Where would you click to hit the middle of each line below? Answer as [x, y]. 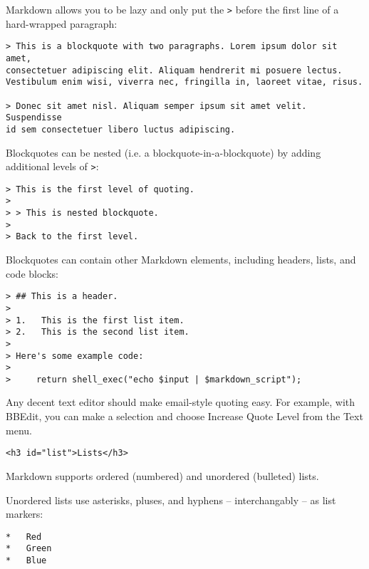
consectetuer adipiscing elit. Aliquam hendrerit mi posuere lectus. [174, 70]
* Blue [26, 560]
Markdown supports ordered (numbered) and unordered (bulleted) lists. [162, 475]
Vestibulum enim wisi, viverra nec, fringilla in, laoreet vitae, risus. [184, 82]
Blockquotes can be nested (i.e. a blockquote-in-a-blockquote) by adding [163, 152]
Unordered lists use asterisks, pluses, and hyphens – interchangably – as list [171, 500]
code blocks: [32, 273]
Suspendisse [34, 118]
